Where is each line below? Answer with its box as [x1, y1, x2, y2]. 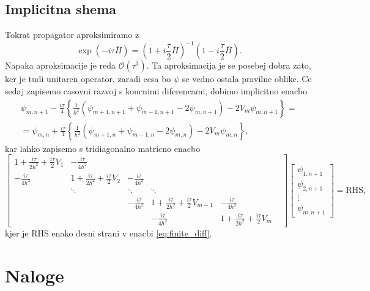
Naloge [5, 262, 64, 287]
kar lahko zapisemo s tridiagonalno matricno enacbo [5, 142, 201, 154]
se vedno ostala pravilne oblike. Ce [182, 72, 312, 85]
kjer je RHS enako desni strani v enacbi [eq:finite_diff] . [5, 226, 212, 239]
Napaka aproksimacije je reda [5, 59, 116, 72]
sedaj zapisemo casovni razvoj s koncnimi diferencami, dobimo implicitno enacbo [5, 84, 308, 97]
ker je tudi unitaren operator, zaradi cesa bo [5, 72, 171, 85]
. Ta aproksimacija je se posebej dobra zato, [146, 59, 311, 72]
